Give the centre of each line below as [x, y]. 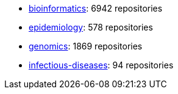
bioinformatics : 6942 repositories [96, 8]
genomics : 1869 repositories [86, 46]
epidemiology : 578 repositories [91, 27]
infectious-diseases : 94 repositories [101, 65]
